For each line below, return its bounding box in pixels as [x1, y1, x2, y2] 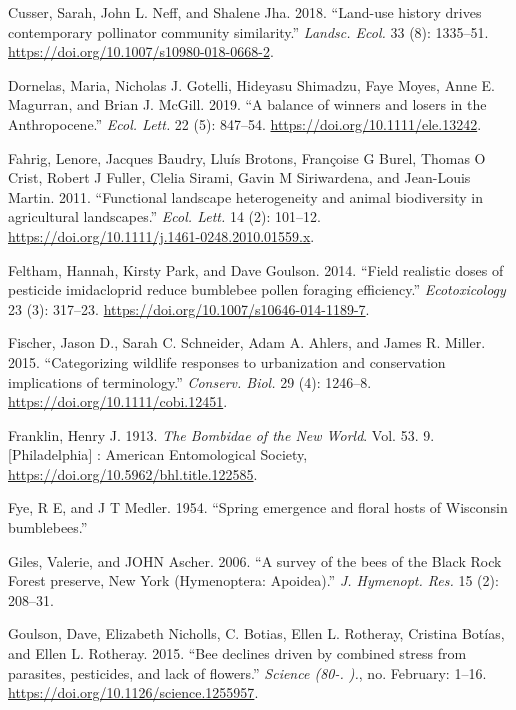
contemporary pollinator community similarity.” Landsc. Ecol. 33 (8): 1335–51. [8, 21, 489, 42]
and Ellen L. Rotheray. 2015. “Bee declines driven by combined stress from [8, 643, 467, 664]
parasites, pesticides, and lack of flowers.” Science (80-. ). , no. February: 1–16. [8, 662, 487, 683]
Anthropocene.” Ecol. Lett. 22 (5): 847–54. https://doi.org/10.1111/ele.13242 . [8, 113, 482, 134]
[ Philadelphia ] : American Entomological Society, [8, 444, 308, 465]
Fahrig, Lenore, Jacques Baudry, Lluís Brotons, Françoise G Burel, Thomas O [8, 147, 486, 168]
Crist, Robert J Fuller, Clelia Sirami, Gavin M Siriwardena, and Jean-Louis [8, 167, 471, 188]
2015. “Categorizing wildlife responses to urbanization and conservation [8, 351, 446, 372]
